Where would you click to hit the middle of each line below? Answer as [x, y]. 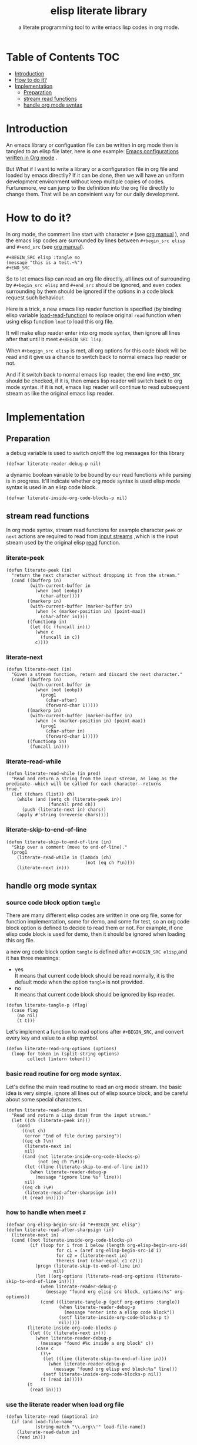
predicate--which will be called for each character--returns [84, 784]
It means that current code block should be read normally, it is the [94, 976]
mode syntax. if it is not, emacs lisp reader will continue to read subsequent [98, 387]
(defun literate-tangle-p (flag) [47, 1005]
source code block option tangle [53, 902]
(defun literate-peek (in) [39, 570]
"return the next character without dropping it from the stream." [96, 575]
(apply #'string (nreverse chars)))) [63, 815]
